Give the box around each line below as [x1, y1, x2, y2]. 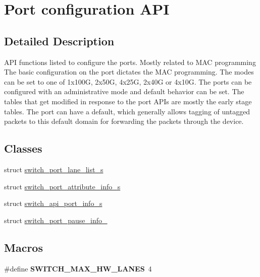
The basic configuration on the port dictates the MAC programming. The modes [4, 66, 254, 77]
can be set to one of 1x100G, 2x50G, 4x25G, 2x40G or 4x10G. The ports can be [4, 76, 252, 87]
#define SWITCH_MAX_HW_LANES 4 [4, 263, 152, 273]
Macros [4, 239, 43, 255]
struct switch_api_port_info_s [4, 198, 102, 209]
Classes [4, 141, 42, 156]
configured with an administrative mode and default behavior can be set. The [4, 86, 244, 97]
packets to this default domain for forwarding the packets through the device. [4, 116, 244, 126]
